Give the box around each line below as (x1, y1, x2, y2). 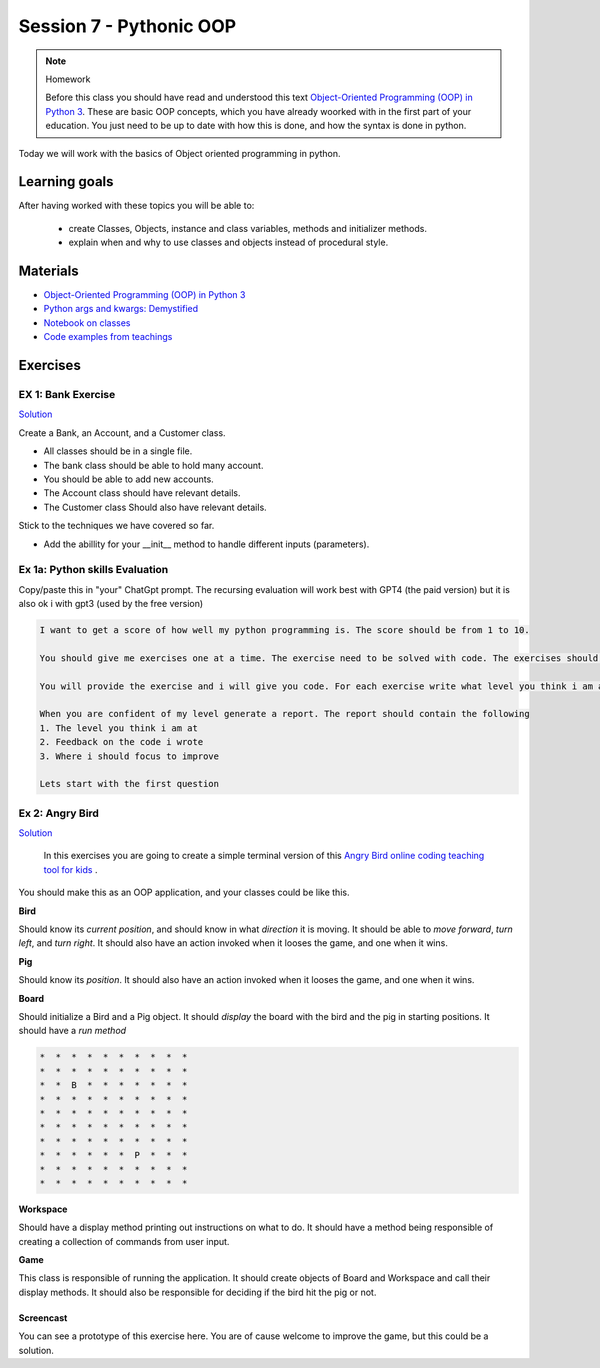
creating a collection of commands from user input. (18, 1235, 230, 1247)
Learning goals (18, 173, 114, 190)
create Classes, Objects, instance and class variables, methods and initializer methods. (68, 222, 427, 234)
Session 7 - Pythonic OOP (18, 15, 237, 37)
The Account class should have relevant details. (43, 487, 241, 499)
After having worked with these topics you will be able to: (18, 200, 255, 212)
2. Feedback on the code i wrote (39, 736, 204, 748)
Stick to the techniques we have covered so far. (18, 520, 215, 532)
